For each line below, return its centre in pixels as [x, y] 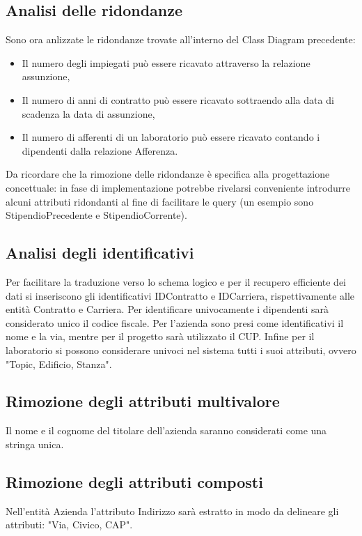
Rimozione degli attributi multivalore [143, 401]
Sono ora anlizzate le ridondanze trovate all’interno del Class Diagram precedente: [181, 39]
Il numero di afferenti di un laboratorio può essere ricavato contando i [171, 137]
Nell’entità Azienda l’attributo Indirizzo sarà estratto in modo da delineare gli [172, 511]
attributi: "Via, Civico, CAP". [69, 524]
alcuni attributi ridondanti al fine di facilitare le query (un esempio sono [160, 201]
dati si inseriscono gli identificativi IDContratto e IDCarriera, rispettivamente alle [180, 295]
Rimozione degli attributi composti [134, 481]
